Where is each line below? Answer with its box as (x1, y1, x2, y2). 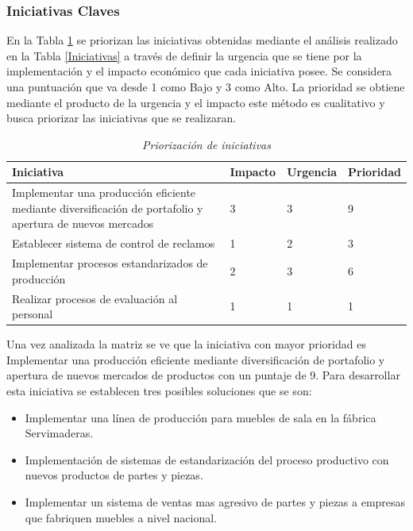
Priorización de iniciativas (142, 136, 271, 152)
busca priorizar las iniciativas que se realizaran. (6, 110, 237, 126)
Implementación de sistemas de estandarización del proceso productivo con (25, 451, 389, 468)
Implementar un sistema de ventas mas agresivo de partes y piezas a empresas (25, 493, 406, 510)
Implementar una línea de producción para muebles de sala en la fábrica (25, 409, 376, 425)
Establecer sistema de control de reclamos (12, 235, 215, 252)
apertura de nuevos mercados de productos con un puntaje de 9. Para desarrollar (6, 367, 400, 383)
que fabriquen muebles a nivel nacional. (25, 509, 218, 525)
